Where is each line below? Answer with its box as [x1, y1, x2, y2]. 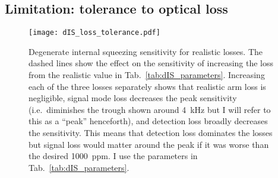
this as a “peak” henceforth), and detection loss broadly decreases [29, 115, 268, 127]
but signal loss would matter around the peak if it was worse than [29, 138, 269, 150]
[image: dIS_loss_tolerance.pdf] [29, 28, 160, 37]
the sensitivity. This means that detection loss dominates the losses [29, 127, 273, 139]
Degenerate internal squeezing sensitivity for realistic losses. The [29, 45, 263, 57]
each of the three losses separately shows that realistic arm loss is [29, 80, 266, 92]
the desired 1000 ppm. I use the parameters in [29, 150, 198, 162]
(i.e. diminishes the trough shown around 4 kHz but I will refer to [29, 103, 271, 115]
